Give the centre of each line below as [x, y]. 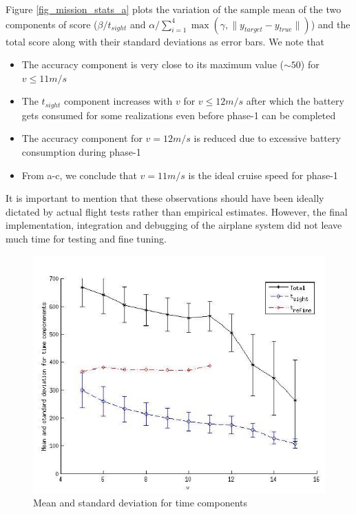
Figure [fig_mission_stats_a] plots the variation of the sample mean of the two [174, 9]
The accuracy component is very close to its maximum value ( [153, 64]
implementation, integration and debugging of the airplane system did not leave [174, 225]
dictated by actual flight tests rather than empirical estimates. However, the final [177, 211]
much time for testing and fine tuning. [86, 238]
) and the [331, 24]
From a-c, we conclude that [79, 175]
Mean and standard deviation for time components [140, 503]
